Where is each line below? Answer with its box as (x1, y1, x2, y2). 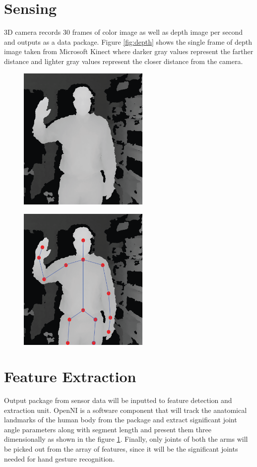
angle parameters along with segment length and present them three (4, 424, 212, 434)
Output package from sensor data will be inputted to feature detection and (4, 395, 232, 405)
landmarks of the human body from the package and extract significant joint (4, 414, 237, 425)
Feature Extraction (4, 366, 136, 386)
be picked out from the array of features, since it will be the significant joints (4, 443, 238, 454)
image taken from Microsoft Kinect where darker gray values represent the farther (4, 46, 254, 57)
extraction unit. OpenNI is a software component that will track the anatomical (4, 404, 247, 415)
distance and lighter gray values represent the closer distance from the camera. (4, 56, 243, 66)
